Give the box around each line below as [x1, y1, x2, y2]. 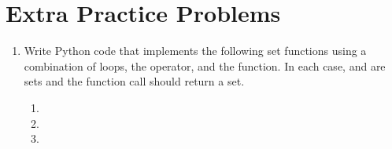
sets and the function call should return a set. [24, 73, 245, 89]
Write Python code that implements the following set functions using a [24, 42, 367, 59]
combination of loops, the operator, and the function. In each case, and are [24, 57, 386, 74]
